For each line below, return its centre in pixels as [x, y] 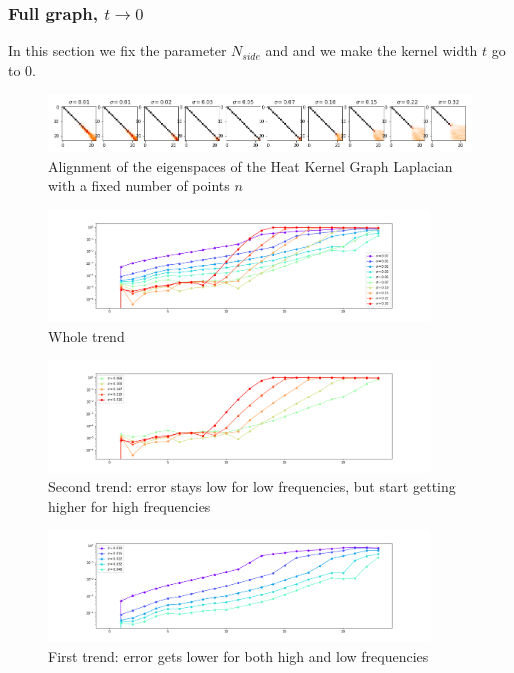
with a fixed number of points [139, 185]
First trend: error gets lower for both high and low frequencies [238, 656]
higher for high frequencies [129, 505]
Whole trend [86, 335]
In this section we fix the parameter [117, 50]
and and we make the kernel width [371, 50]
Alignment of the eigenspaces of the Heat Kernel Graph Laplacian [250, 165]
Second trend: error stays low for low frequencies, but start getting [252, 486]
